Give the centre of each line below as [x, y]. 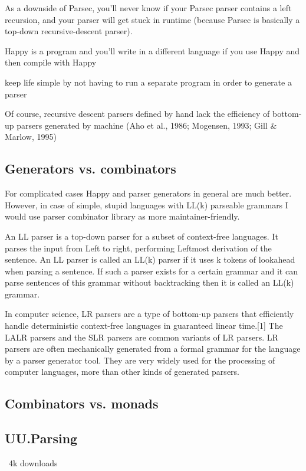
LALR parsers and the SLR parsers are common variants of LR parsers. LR [142, 337]
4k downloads [33, 463]
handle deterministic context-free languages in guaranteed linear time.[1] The [144, 326]
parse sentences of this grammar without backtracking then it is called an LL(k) [149, 282]
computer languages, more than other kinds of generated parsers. [122, 372]
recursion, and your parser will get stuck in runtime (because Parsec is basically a [152, 19]
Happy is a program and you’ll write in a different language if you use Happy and [152, 50]
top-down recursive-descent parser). [69, 31]
